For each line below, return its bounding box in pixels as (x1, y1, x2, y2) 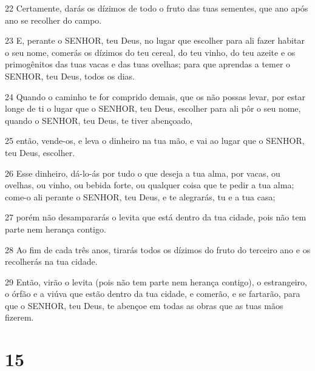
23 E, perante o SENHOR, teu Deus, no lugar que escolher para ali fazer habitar (5, 34, 305, 47)
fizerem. (5, 311, 34, 324)
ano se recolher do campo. (5, 13, 102, 26)
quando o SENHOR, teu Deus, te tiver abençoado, (5, 114, 193, 126)
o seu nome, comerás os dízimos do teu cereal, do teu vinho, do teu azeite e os (5, 46, 296, 58)
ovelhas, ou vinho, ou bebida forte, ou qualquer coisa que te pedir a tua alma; (5, 179, 294, 191)
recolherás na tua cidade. (5, 255, 98, 268)
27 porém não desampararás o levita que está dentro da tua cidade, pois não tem (5, 211, 307, 223)
